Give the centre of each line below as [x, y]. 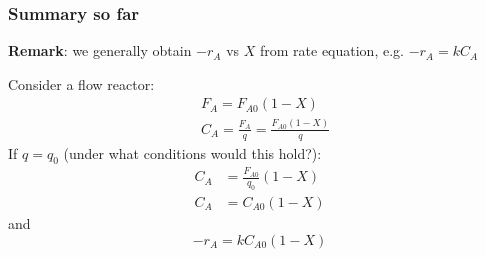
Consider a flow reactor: [81, 83]
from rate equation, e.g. [331, 50]
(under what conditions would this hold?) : [192, 152]
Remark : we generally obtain [100, 50]
